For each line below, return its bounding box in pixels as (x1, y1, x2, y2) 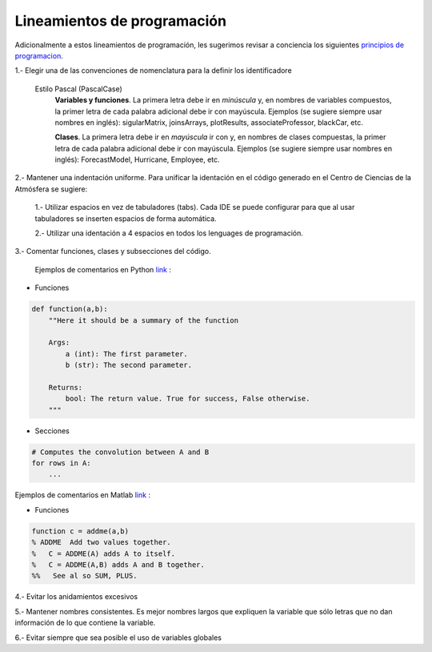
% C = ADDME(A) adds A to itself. (31, 549, 176, 558)
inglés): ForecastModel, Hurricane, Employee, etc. (54, 155, 220, 164)
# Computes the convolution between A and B (31, 447, 210, 457)
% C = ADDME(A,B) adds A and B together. (31, 560, 206, 569)
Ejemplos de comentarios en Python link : (34, 264, 172, 274)
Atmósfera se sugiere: (14, 184, 88, 194)
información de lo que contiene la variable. (14, 618, 156, 628)
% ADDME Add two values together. (31, 537, 171, 547)
